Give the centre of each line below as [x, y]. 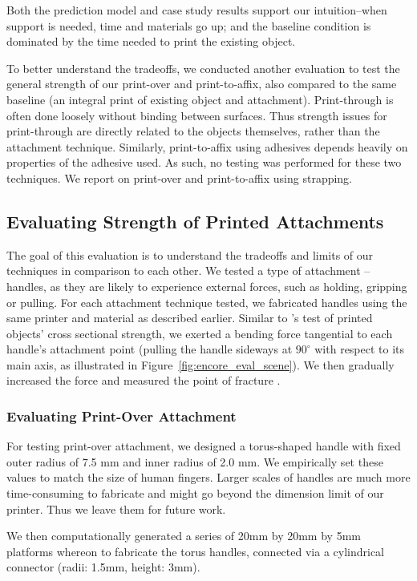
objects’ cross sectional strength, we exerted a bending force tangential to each [200, 333]
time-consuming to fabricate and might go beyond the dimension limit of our [195, 493]
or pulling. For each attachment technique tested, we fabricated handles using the [207, 302]
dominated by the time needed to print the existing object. [151, 41]
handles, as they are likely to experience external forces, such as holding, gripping [207, 286]
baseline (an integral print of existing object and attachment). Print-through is [200, 99]
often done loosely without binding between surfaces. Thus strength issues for [197, 115]
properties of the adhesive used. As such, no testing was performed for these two [204, 162]
